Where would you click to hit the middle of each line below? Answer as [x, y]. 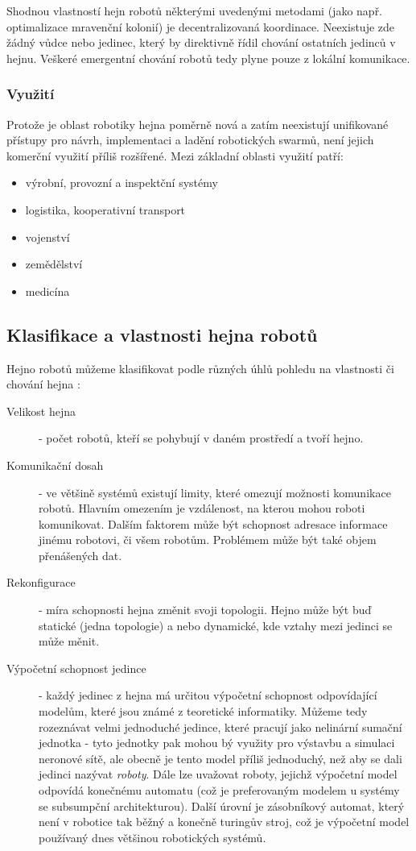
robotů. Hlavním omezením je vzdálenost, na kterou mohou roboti [202, 508]
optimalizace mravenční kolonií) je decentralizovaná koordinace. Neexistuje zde [201, 26]
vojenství [47, 237]
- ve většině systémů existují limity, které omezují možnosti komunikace [215, 492]
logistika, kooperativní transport [105, 209]
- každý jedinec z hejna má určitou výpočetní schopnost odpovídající [208, 695]
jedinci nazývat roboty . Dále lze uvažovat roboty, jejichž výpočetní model [218, 774]
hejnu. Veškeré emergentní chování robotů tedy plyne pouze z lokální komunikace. [208, 58]
